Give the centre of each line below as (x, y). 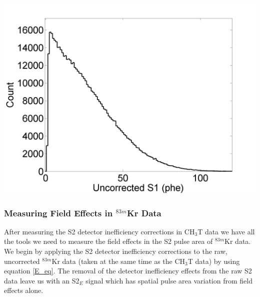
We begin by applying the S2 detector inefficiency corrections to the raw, (116, 251)
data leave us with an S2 (42, 280)
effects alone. (24, 290)
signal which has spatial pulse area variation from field (169, 280)
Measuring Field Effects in (58, 213)
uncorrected (22, 261)
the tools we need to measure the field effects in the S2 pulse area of (108, 241)
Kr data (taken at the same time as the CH (118, 261)
